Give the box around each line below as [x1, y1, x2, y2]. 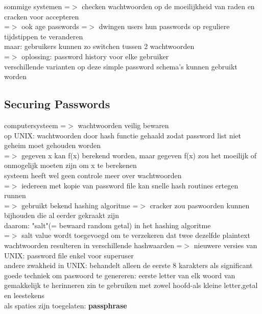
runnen [4, 190, 26, 201]
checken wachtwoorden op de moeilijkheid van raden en [82, 1, 255, 11]
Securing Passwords [4, 96, 110, 112]
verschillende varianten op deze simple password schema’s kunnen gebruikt [4, 61, 237, 71]
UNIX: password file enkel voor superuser [4, 250, 134, 260]
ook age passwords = [21, 21, 87, 32]
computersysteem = [4, 119, 66, 130]
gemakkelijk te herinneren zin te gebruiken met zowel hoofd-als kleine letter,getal [4, 280, 258, 291]
